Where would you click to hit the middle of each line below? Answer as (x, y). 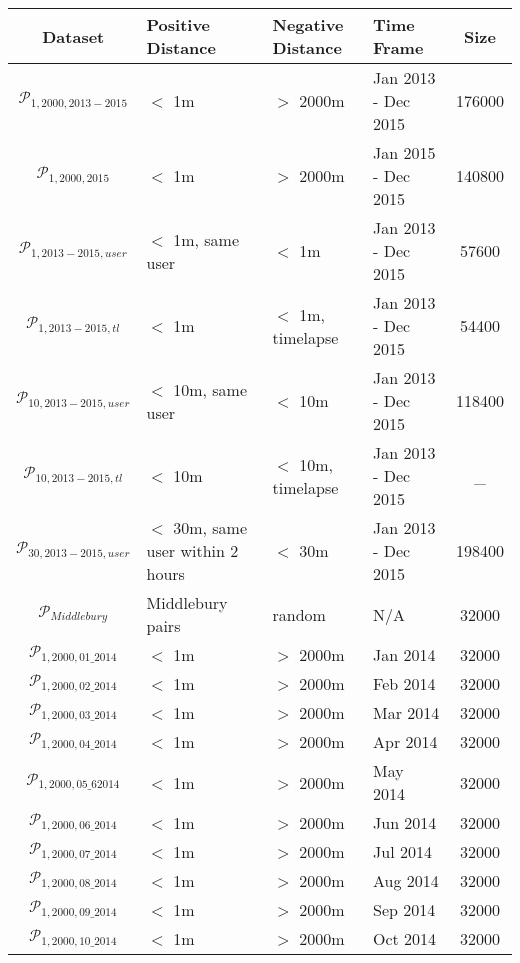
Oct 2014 (405, 938)
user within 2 (192, 550)
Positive (178, 24)
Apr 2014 (405, 741)
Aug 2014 (406, 880)
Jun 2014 (405, 822)
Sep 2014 (404, 909)
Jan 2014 (404, 654)
